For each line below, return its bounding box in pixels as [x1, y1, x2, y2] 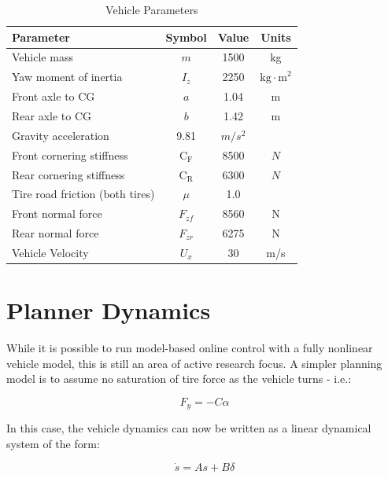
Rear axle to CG [12, 107, 92, 123]
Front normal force [12, 205, 102, 222]
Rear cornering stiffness [12, 166, 125, 182]
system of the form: [6, 435, 100, 451]
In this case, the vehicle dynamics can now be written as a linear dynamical [6, 420, 371, 436]
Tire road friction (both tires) [12, 186, 155, 202]
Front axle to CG [12, 88, 95, 105]
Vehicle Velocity [12, 244, 89, 260]
